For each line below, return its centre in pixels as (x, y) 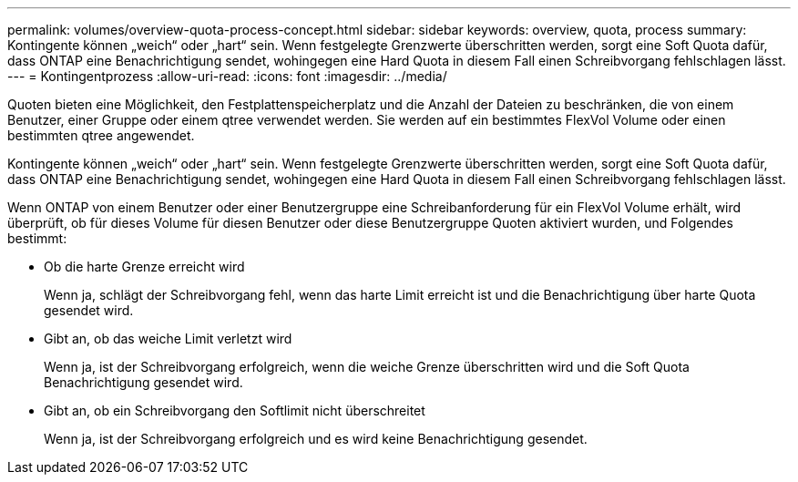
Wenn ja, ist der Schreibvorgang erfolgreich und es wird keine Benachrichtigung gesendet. (316, 439)
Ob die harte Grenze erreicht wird (144, 267)
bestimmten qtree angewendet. (101, 135)
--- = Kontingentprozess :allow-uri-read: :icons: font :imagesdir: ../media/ (227, 76)
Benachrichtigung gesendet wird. (143, 382)
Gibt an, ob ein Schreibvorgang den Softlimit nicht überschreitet (235, 410)
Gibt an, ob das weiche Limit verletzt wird (168, 338)
